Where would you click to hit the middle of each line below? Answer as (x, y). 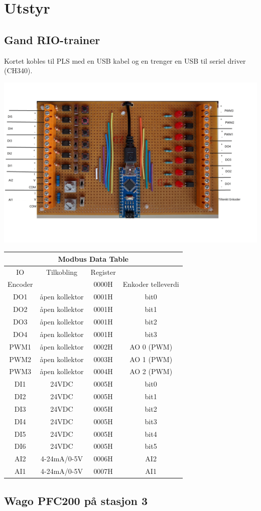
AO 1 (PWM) (151, 359)
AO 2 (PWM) (151, 371)
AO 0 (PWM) (151, 346)
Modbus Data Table (93, 259)
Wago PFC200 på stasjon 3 (76, 500)
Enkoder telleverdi (151, 284)
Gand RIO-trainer (52, 39)
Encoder (20, 284)
